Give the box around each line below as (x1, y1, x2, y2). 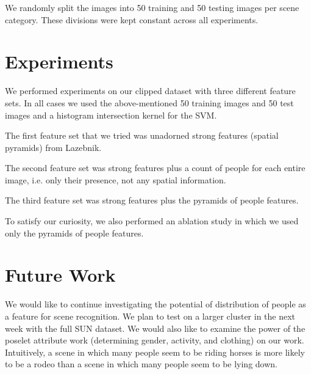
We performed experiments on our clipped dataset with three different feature (5, 84, 296, 97)
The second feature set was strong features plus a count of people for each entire (5, 161, 306, 174)
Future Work (5, 262, 116, 287)
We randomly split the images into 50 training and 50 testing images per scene (5, 1, 299, 13)
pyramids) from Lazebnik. (5, 141, 102, 153)
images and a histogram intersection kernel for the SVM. (5, 108, 217, 121)
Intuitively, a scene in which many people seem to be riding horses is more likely (5, 345, 306, 358)
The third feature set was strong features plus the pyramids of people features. (5, 194, 299, 207)
